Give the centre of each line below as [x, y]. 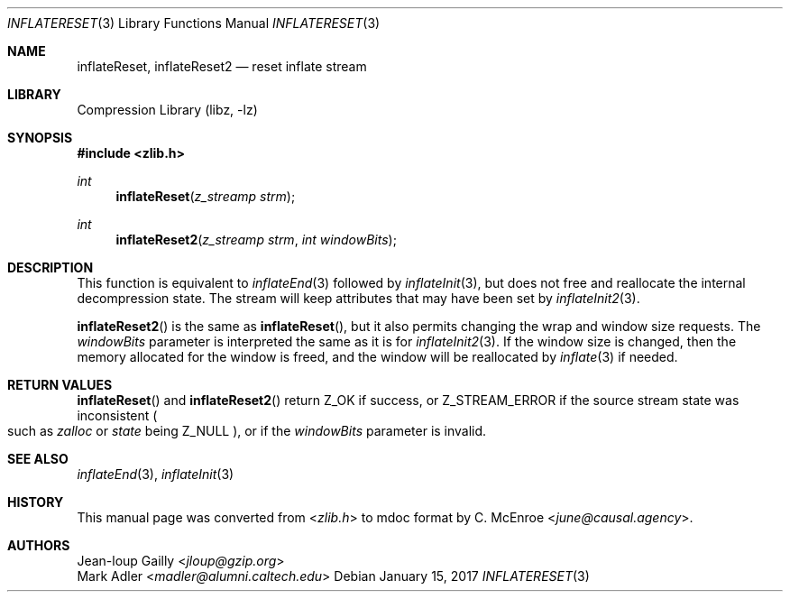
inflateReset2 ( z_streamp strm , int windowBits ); [256, 240]
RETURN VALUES [60, 385]
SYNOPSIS [40, 138]
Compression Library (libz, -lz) [167, 110]
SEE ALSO [38, 459]
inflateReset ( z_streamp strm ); [206, 196]
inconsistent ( [117, 415]
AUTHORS [39, 545]
